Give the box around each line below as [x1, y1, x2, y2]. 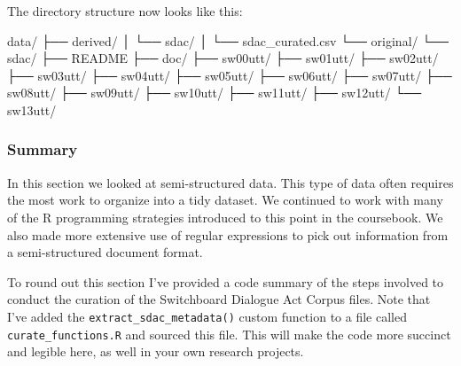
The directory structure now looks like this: [7, 2, 243, 19]
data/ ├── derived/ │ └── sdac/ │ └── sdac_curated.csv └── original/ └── [7, 31, 449, 50]
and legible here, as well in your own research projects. [7, 342, 304, 361]
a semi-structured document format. [7, 243, 203, 261]
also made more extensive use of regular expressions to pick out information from [7, 225, 449, 244]
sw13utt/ [7, 100, 57, 119]
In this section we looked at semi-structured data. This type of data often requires [7, 173, 454, 191]
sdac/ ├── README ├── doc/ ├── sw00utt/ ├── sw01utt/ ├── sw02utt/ [7, 49, 439, 67]
